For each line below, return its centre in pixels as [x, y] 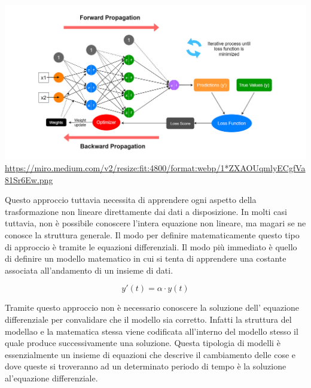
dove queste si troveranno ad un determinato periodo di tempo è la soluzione [146, 366]
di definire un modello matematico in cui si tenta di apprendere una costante [146, 258]
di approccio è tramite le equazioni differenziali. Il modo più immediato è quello [151, 246]
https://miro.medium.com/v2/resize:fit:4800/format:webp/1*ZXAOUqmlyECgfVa [155, 167]
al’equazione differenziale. [51, 378]
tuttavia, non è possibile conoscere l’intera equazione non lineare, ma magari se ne [155, 223]
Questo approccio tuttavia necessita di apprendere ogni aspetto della [131, 200]
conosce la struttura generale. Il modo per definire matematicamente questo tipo [152, 234]
